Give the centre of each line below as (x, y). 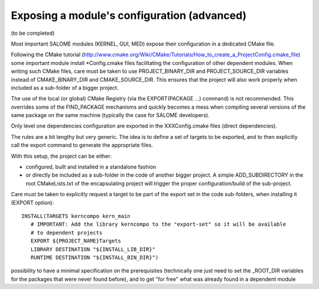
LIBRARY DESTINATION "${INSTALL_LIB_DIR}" (93, 249)
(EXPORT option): (32, 202)
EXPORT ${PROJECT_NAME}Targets (76, 241)
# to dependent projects (66, 233)
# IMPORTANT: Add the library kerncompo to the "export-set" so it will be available (158, 224)
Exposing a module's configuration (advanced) (129, 15)
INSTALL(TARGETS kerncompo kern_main (76, 216)
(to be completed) (33, 33)
